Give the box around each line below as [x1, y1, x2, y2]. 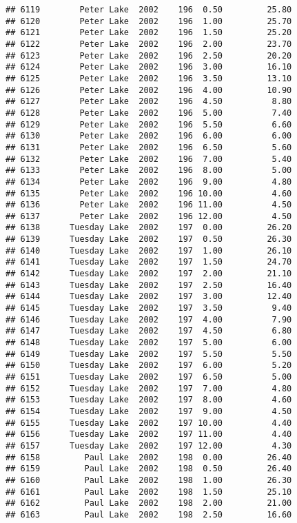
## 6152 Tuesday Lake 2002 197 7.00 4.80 [6, 383, 292, 393]
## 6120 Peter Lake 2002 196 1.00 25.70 [6, 16, 292, 26]
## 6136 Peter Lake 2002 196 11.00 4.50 [6, 200, 292, 210]
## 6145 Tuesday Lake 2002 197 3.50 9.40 [6, 303, 292, 314]
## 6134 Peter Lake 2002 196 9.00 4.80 [6, 176, 292, 187]
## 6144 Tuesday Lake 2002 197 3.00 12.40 [6, 291, 292, 302]
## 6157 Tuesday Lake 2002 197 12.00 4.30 [6, 440, 292, 451]
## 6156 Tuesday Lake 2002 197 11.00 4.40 [6, 429, 292, 440]
